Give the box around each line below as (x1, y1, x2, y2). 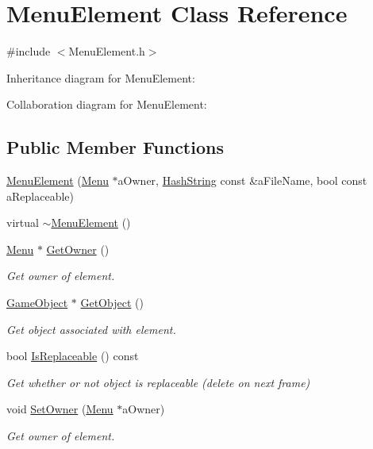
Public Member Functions (6, 135, 224, 159)
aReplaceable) (6, 187, 74, 204)
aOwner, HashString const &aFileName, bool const (117, 172, 367, 189)
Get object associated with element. (6, 320, 176, 337)
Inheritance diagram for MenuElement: (6, 69, 195, 86)
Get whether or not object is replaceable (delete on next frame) (6, 374, 310, 390)
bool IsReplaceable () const (6, 347, 139, 364)
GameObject (6, 294, 68, 311)
